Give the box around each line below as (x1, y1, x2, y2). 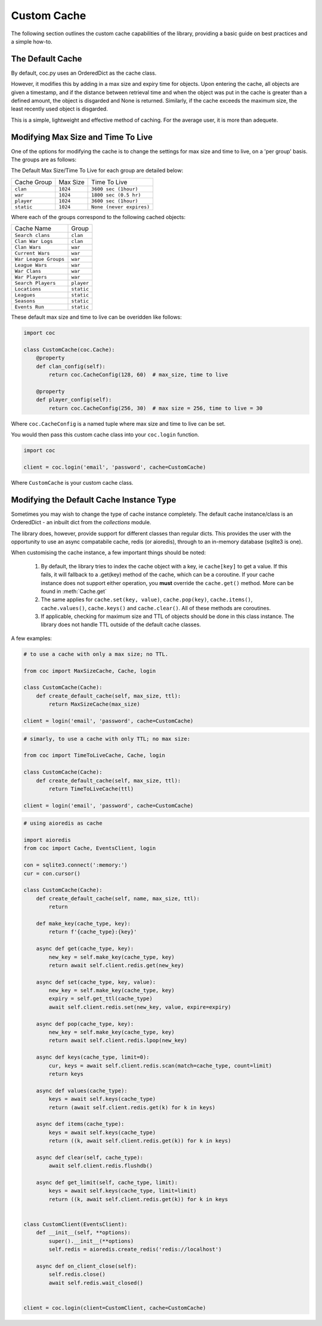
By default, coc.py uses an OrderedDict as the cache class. (11, 69, 157, 76)
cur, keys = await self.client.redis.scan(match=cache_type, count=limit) (48, 1062, 273, 1069)
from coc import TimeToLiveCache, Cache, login (23, 752, 165, 759)
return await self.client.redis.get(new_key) (48, 962, 184, 968)
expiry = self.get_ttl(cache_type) (48, 995, 153, 1002)
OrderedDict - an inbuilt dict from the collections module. (11, 519, 151, 526)
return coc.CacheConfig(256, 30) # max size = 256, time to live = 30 (48, 405, 263, 411)
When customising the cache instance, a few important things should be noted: (11, 549, 206, 556)
